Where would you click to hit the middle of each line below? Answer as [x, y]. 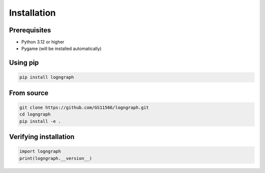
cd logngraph [35, 114]
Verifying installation [42, 137]
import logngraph [40, 151]
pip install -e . [40, 121]
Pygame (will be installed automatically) [61, 49]
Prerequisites [30, 30]
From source [29, 93]
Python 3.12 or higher [43, 42]
